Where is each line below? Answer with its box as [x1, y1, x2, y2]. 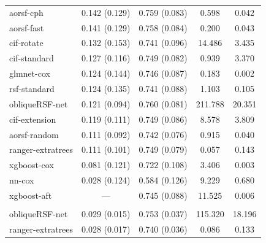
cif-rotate [9, 36, 44, 49]
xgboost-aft [9, 188, 52, 201]
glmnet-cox [9, 67, 50, 80]
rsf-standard [9, 82, 55, 94]
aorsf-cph [9, 6, 44, 18]
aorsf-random [9, 128, 59, 141]
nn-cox [9, 174, 34, 187]
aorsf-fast [9, 21, 44, 34]
